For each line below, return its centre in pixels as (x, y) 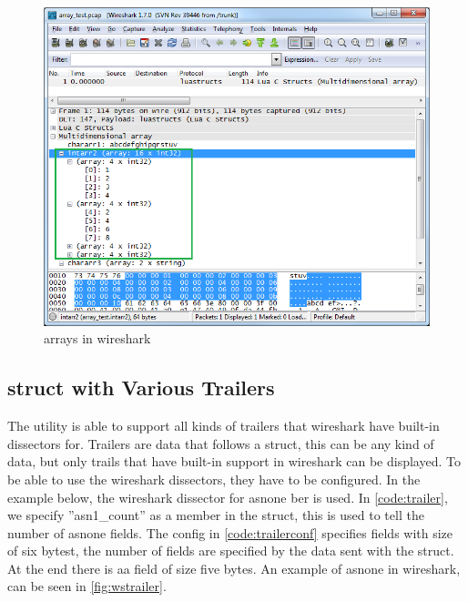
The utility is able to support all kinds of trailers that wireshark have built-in (224, 426)
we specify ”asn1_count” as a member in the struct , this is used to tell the (216, 515)
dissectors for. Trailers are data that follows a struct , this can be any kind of (221, 443)
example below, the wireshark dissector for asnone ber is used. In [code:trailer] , (228, 497)
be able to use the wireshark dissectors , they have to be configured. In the (214, 479)
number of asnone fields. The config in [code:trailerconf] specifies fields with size (230, 532)
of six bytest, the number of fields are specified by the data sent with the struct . (231, 551)
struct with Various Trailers (141, 388)
